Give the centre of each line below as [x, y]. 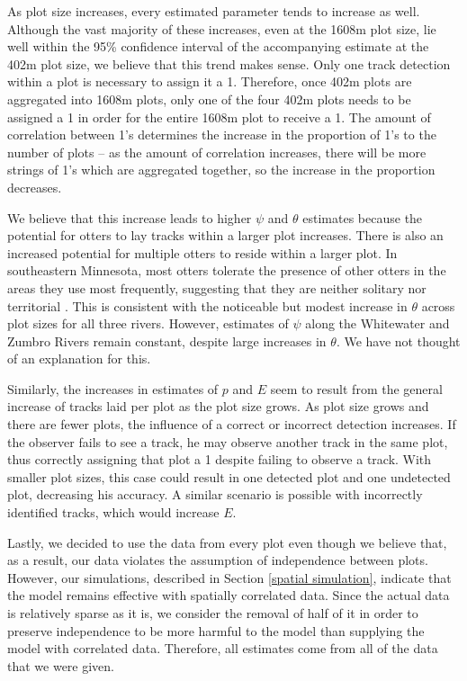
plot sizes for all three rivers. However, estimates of [148, 323]
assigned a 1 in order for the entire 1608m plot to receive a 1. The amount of [219, 116]
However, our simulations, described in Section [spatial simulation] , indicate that [229, 577]
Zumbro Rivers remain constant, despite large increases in [167, 340]
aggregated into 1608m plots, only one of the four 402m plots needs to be [209, 99]
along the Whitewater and [377, 323]
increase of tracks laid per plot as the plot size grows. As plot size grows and [218, 406]
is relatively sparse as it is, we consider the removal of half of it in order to [213, 613]
